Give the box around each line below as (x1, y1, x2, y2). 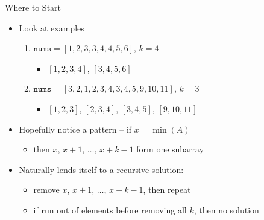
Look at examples (19, 21, 84, 34)
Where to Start (5, 1, 61, 13)
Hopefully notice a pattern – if (19, 122, 132, 135)
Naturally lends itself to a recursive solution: (19, 163, 184, 175)
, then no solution (193, 203, 259, 216)
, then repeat (143, 183, 191, 196)
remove (33, 183, 60, 196)
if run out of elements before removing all (33, 203, 187, 216)
